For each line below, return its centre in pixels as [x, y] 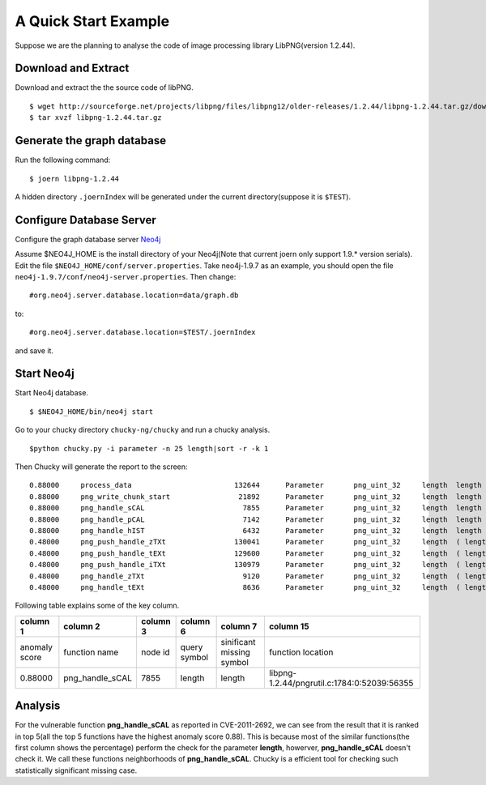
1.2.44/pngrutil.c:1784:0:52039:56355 [341, 683]
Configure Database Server [86, 220]
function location [301, 652]
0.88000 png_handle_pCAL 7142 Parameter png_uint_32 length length [256, 519]
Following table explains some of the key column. [97, 606]
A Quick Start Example [92, 21]
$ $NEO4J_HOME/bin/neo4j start [92, 412]
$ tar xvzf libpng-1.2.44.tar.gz [96, 118]
